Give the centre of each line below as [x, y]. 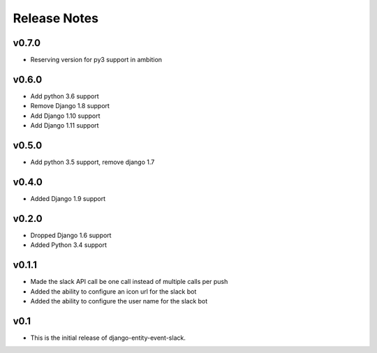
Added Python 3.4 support [69, 245]
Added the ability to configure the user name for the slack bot [119, 301]
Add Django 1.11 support [65, 126]
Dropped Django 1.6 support [71, 235]
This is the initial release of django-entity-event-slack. [108, 338]
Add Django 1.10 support [65, 116]
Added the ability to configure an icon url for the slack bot [113, 291]
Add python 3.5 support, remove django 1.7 [93, 162]
